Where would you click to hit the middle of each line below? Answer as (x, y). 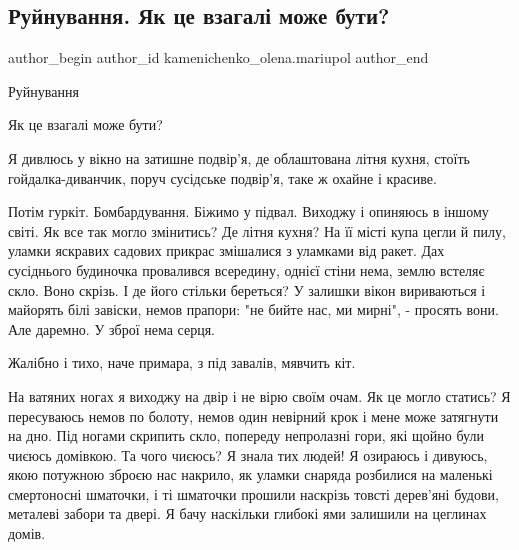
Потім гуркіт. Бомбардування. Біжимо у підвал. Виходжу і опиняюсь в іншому (248, 211)
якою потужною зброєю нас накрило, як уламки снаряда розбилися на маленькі (250, 474)
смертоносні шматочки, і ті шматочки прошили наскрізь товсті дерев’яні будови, (253, 493)
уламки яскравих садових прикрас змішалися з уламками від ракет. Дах (226, 250)
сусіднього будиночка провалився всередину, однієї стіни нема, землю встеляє (246, 269)
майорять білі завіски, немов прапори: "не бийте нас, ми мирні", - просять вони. (253, 309)
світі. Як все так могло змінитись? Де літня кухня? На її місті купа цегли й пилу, (257, 230)
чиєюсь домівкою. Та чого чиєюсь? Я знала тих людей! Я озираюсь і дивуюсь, (248, 454)
